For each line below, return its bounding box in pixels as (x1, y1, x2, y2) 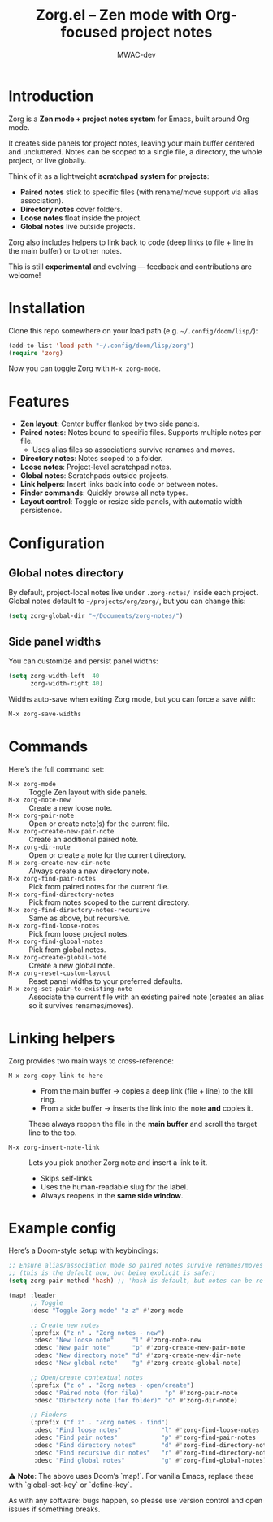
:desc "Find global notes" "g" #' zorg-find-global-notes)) (33, 1456, 271, 1464)
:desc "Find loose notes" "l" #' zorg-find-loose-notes (33, 1426, 260, 1434)
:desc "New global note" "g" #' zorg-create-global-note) (33, 1359, 242, 1368)
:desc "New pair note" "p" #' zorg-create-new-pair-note (33, 1344, 245, 1352)
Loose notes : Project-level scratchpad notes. (19, 462, 172, 472)
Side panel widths (8, 634, 102, 648)
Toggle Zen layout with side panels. (28, 787, 148, 797)
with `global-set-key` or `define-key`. (8, 1480, 132, 1489)
